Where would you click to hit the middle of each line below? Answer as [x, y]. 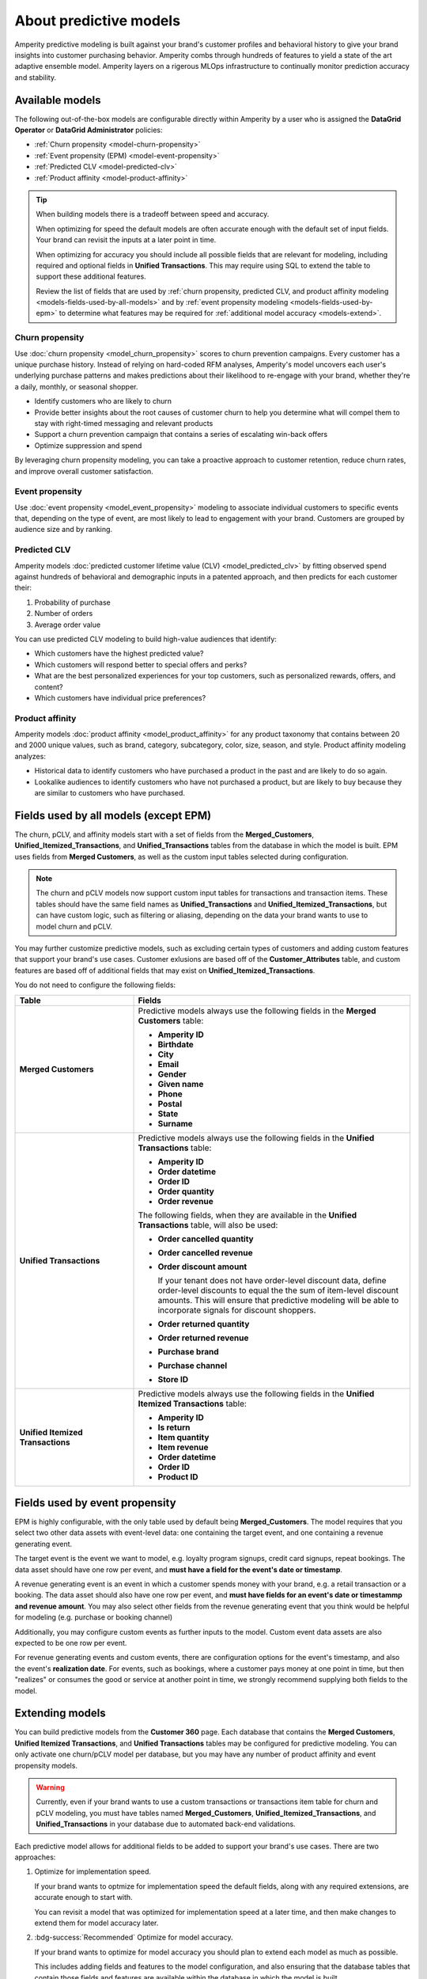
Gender [172, 1074]
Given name [181, 1084]
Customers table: [171, 1020]
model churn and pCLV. [74, 926]
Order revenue [185, 1201]
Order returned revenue [203, 1338]
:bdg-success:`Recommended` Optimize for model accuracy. [134, 1937]
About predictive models [98, 21]
